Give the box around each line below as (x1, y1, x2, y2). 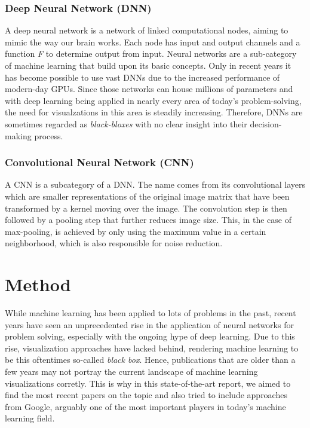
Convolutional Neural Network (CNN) (5, 155, 194, 170)
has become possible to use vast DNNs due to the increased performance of (5, 71, 280, 83)
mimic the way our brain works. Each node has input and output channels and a (5, 35, 300, 48)
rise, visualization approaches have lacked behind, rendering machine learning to (5, 341, 299, 354)
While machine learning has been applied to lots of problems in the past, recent (5, 307, 296, 319)
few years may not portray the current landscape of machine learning (5, 365, 258, 378)
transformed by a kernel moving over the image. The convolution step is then (5, 201, 287, 214)
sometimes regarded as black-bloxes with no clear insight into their (5, 117, 247, 130)
